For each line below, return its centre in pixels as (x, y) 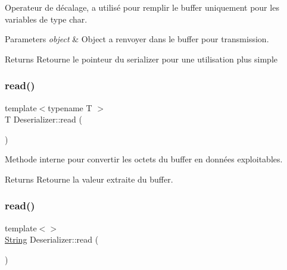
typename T (70, 107)
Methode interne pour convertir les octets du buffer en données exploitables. (144, 159)
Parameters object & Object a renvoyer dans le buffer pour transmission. (137, 39)
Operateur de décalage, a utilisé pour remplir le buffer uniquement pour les (142, 7)
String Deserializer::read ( (52, 239)
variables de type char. (46, 19)
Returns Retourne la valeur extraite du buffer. (89, 179)
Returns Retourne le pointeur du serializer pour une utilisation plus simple (141, 59)
